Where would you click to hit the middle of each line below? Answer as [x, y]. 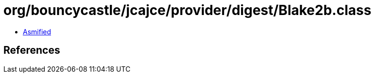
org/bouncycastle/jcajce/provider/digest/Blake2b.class [187, 10]
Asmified [37, 31]
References [32, 50]
